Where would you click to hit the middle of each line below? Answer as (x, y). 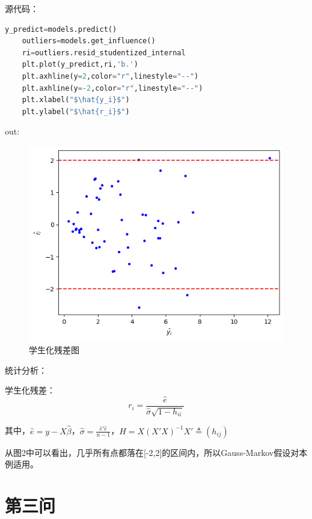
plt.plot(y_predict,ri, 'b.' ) (80, 65)
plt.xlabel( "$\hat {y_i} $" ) (76, 100)
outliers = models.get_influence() (89, 41)
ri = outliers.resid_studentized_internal (104, 53)
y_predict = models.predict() (61, 29)
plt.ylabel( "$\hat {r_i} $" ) (76, 111)
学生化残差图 (54, 349)
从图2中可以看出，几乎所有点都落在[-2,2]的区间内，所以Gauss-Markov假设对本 (156, 452)
